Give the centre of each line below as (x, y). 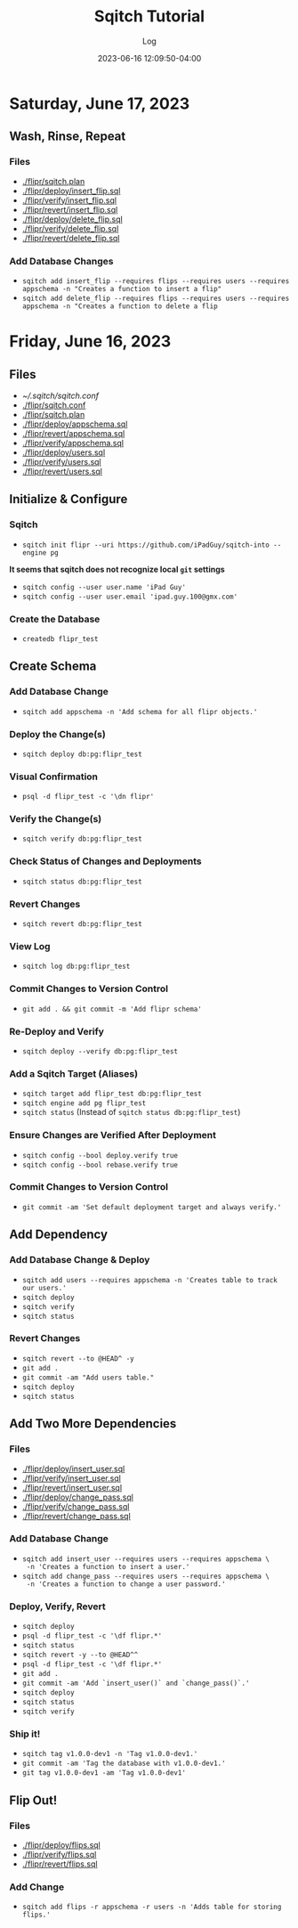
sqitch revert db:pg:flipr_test (82, 924)
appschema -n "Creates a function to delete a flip (120, 306)
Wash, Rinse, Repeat (68, 137)
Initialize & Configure (68, 499)
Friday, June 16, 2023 (90, 342)
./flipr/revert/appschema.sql (73, 433)
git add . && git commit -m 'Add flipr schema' (112, 1009)
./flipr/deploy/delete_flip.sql (72, 219)
